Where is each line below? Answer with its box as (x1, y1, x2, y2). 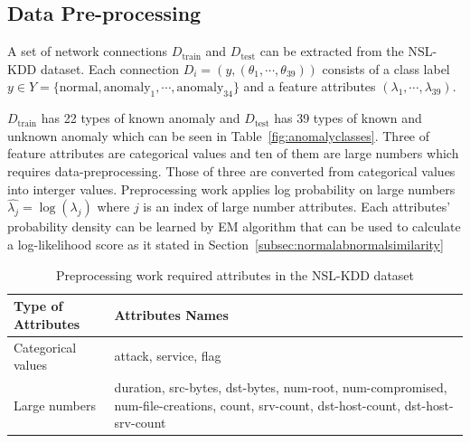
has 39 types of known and (274, 108, 422, 127)
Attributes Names (114, 305, 229, 324)
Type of (14, 297, 63, 316)
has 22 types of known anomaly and (41, 108, 240, 127)
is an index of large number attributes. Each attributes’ (143, 197, 451, 216)
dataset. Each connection (40, 59, 180, 78)
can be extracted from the (259, 42, 404, 61)
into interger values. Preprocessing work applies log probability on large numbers (7, 179, 456, 198)
